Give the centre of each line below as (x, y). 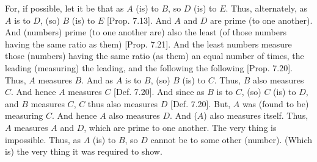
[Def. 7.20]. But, (201, 103)
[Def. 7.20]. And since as (159, 92)
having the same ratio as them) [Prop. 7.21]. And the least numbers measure (148, 44)
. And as (97, 79)
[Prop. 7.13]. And (139, 20)
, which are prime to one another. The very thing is (180, 127)
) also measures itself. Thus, (256, 115)
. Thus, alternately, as (267, 8)
